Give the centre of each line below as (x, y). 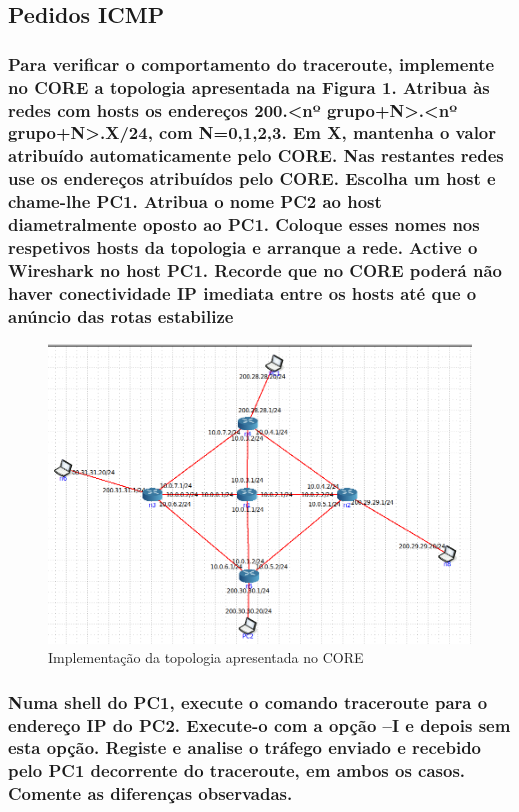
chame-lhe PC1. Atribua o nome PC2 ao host (195, 201)
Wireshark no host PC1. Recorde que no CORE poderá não (255, 270)
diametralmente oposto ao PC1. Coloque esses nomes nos (244, 224)
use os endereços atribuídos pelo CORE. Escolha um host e (252, 178)
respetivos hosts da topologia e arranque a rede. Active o (243, 247)
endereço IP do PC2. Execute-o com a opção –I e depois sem (259, 724)
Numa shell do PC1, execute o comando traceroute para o (248, 701)
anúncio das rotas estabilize (121, 315)
